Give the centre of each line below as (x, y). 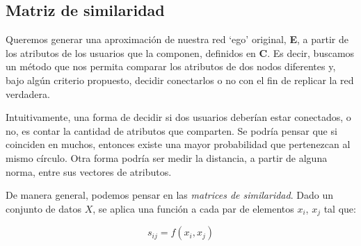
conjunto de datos (43, 208)
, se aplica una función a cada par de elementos (193, 208)
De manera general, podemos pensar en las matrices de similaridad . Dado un (169, 195)
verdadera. (28, 93)
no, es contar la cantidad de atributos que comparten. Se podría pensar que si (171, 130)
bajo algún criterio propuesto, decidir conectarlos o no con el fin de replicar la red (180, 80)
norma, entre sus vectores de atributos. (89, 171)
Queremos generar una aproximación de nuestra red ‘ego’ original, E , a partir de (177, 39)
